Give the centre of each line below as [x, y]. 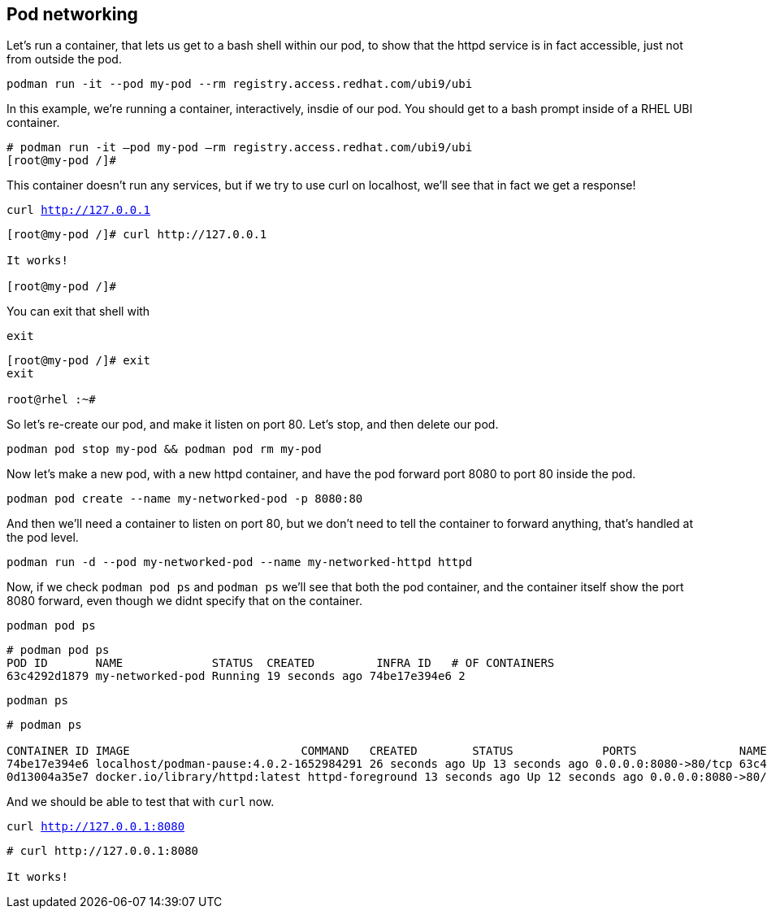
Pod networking [72, 14]
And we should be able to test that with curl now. [141, 802]
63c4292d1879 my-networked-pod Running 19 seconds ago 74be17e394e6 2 [236, 676]
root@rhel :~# [51, 400]
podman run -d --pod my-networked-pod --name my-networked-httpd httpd [240, 562]
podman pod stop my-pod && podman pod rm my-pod [164, 449]
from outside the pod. [64, 59]
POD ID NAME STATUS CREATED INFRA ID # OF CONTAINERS [281, 663]
